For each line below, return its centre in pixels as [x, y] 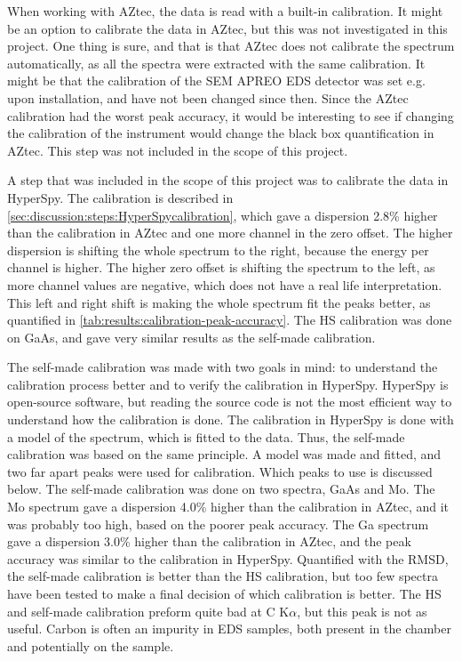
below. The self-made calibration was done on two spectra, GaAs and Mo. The [221, 489]
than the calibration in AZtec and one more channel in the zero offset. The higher [230, 233]
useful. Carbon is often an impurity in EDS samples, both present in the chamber [229, 629]
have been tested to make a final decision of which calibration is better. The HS [224, 593]
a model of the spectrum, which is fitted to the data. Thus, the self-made [206, 436]
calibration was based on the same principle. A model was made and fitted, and [224, 454]
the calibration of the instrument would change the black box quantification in [221, 133]
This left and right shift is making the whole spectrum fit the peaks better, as [219, 302]
